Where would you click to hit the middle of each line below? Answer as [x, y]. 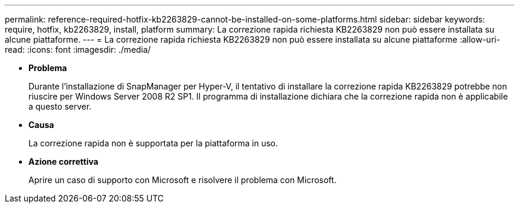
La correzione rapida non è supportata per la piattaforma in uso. [153, 143]
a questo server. [60, 106]
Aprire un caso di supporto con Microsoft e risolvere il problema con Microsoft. [182, 180]
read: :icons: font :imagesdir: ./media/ [78, 49]
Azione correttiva [63, 161]
